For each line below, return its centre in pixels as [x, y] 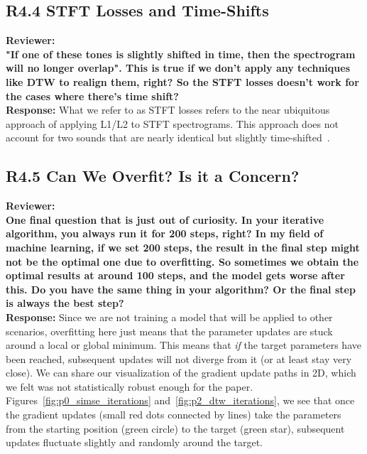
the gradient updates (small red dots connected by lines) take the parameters [174, 415]
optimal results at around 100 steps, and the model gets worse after [175, 275]
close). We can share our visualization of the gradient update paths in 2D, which [181, 373]
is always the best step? [65, 303]
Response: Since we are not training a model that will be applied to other [169, 317]
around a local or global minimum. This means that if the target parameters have [183, 345]
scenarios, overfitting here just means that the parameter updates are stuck [169, 331]
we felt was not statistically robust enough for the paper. [130, 386]
